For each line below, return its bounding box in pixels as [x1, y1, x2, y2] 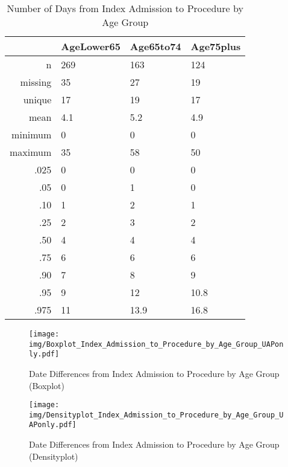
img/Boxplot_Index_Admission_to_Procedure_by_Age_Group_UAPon [29, 340, 284, 349]
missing [20, 75, 52, 89]
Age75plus [190, 39, 241, 53]
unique [23, 92, 52, 106]
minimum [11, 127, 52, 141]
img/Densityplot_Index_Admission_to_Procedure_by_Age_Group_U [29, 410, 284, 419]
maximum [10, 145, 52, 159]
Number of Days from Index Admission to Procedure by [7, 1, 243, 15]
